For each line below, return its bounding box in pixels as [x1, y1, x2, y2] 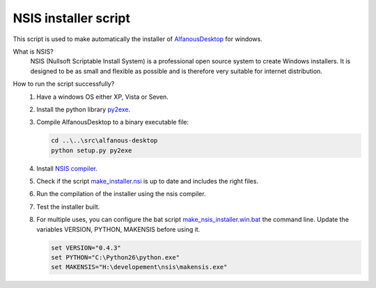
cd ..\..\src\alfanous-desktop [51, 136, 158, 145]
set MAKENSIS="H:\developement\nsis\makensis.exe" [51, 263, 228, 271]
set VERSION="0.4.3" [51, 243, 121, 252]
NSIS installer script [13, 10, 130, 26]
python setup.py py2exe [51, 146, 132, 154]
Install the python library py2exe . [36, 105, 131, 113]
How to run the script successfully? [13, 80, 115, 88]
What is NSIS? [13, 47, 54, 56]
